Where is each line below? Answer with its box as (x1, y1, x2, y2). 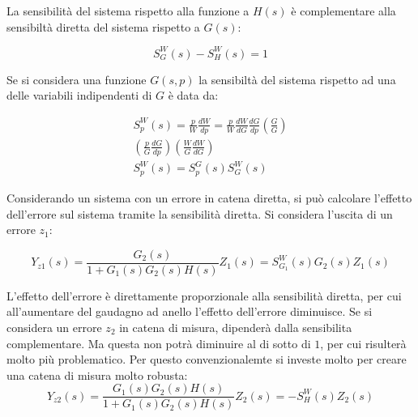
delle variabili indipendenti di (6, 87, 152, 104)
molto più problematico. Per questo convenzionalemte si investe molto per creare (6, 351, 407, 368)
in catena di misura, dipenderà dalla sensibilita (119, 318, 352, 335)
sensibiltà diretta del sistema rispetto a (6, 18, 200, 35)
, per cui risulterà (320, 334, 407, 351)
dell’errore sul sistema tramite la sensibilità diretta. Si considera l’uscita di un (6, 205, 393, 222)
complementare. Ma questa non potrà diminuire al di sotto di (6, 334, 311, 351)
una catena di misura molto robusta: (6, 366, 188, 383)
